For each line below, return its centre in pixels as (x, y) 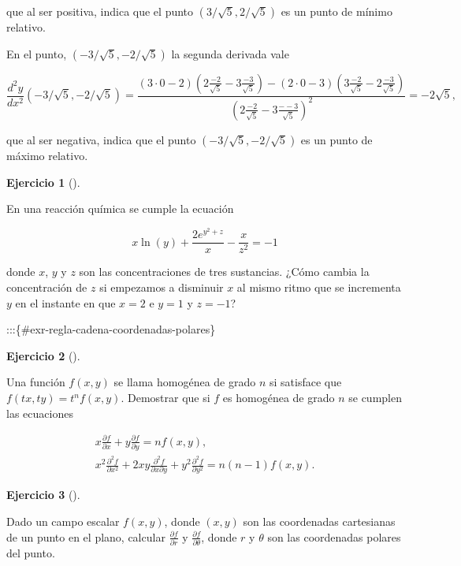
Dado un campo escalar (63, 521)
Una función (36, 382)
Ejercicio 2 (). (43, 355)
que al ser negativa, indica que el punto (101, 139)
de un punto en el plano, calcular (86, 536)
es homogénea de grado (279, 397)
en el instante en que (65, 302)
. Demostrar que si (165, 397)
